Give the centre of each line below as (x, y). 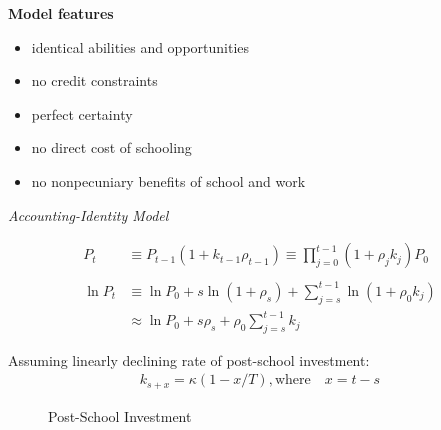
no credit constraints (94, 80)
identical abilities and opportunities (140, 46)
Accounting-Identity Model (88, 214)
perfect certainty (82, 113)
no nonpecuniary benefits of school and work (168, 180)
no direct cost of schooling (111, 147)
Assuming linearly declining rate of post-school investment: (189, 359)
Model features (61, 13)
